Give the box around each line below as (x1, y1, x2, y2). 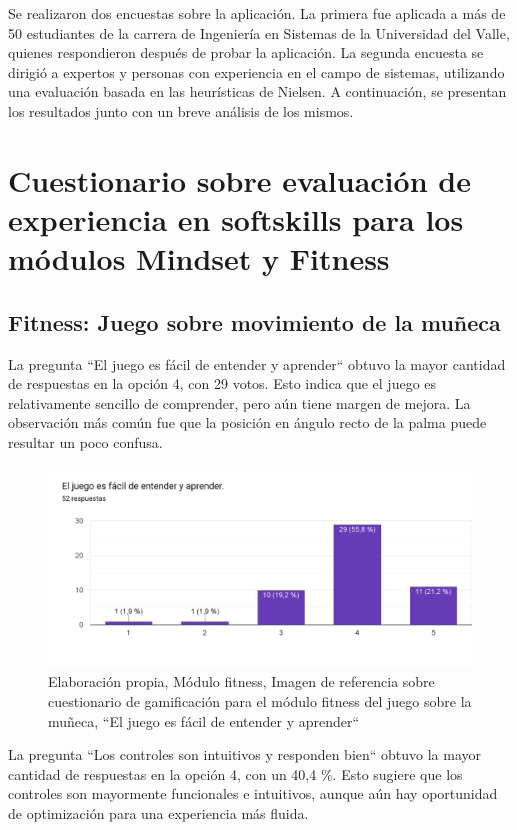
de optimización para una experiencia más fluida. (8, 802, 309, 823)
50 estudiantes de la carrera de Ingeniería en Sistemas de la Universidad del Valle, (8, 22, 510, 43)
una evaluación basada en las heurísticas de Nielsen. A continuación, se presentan (8, 81, 507, 102)
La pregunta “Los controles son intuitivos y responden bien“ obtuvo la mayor (8, 744, 482, 765)
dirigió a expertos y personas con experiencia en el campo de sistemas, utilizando (8, 61, 505, 82)
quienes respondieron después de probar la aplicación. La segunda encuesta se (8, 42, 484, 63)
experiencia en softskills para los (8, 198, 464, 239)
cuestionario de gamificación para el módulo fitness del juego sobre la (48, 690, 472, 711)
